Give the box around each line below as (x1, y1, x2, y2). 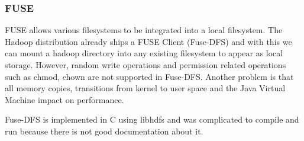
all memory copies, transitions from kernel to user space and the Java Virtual (5, 82, 286, 94)
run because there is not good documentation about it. (5, 124, 203, 137)
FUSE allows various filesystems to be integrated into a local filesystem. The (5, 24, 283, 36)
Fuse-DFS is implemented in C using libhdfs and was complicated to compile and (5, 113, 299, 126)
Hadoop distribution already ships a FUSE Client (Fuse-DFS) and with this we (5, 35, 292, 47)
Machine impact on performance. (5, 93, 124, 105)
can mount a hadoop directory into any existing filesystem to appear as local (5, 47, 283, 59)
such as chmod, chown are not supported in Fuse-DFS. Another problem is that (5, 70, 294, 82)
